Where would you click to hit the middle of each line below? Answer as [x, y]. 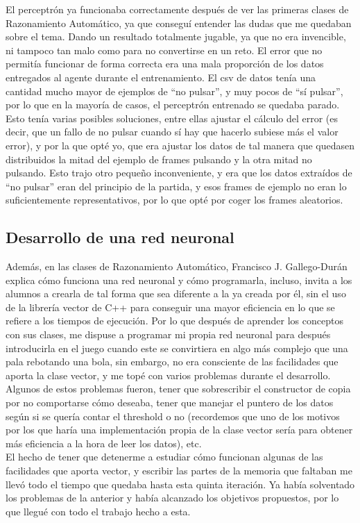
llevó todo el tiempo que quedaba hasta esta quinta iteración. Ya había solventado [180, 484]
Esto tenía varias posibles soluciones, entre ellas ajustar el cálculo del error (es [172, 118]
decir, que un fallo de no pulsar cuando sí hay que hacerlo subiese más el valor [172, 132]
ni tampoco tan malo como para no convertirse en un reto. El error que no [164, 50]
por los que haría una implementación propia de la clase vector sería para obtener [179, 430]
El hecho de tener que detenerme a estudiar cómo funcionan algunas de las [164, 457]
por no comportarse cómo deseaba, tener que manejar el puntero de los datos [170, 402]
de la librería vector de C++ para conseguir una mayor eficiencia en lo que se [170, 307]
